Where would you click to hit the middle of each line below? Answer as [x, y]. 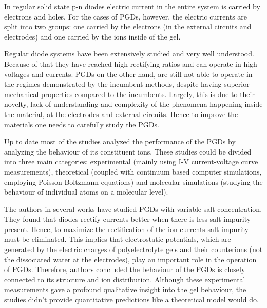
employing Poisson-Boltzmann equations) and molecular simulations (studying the [133, 181]
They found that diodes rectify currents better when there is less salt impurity [128, 219]
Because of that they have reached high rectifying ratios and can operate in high [131, 63]
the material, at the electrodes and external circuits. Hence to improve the [121, 114]
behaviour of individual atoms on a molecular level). [86, 192]
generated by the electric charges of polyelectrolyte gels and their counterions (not [133, 249]
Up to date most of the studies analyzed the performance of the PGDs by [120, 141]
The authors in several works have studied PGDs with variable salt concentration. [133, 209]
